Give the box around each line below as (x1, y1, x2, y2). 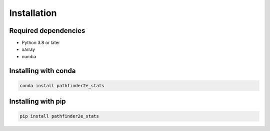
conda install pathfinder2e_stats (19, 83, 104, 88)
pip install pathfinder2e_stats (19, 114, 99, 119)
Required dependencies (9, 26, 85, 35)
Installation (9, 7, 57, 18)
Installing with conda (9, 66, 76, 75)
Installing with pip (9, 97, 66, 106)
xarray (21, 46, 35, 52)
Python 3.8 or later (21, 40, 60, 46)
